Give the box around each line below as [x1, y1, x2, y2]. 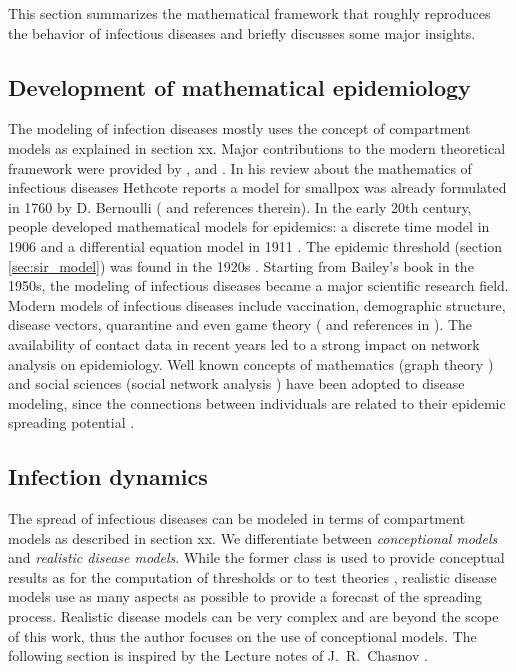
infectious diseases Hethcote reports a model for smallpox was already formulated [8, 177, 507, 198]
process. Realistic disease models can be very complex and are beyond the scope [8, 606, 499, 627]
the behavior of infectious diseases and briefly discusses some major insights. [8, 22, 476, 43]
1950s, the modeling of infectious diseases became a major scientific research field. [8, 275, 509, 296]
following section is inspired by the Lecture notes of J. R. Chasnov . [8, 645, 428, 666]
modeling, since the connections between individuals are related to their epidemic [8, 392, 506, 413]
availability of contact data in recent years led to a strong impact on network [8, 333, 480, 354]
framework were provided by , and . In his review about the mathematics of [8, 157, 472, 178]
